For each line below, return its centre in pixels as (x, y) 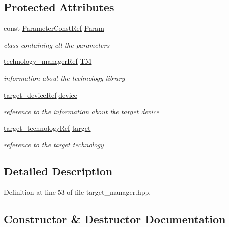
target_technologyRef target (47, 128)
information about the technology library (65, 78)
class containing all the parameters (57, 44)
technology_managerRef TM (48, 61)
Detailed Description (58, 171)
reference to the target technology (54, 144)
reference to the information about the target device (82, 111)
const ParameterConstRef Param (54, 28)
